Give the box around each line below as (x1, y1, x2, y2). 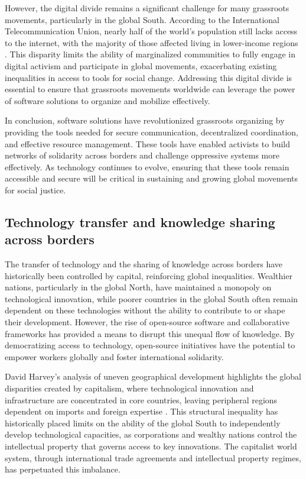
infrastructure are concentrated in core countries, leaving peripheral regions (5, 393, 278, 406)
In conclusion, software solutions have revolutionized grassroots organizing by (5, 114, 285, 127)
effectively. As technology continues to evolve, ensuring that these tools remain (5, 160, 289, 173)
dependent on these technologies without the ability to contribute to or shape (5, 304, 285, 316)
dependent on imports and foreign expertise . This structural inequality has (5, 405, 278, 417)
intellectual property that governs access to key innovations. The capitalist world (5, 440, 297, 452)
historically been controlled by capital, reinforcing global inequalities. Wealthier (5, 269, 292, 281)
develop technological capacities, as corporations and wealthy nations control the (5, 428, 297, 441)
